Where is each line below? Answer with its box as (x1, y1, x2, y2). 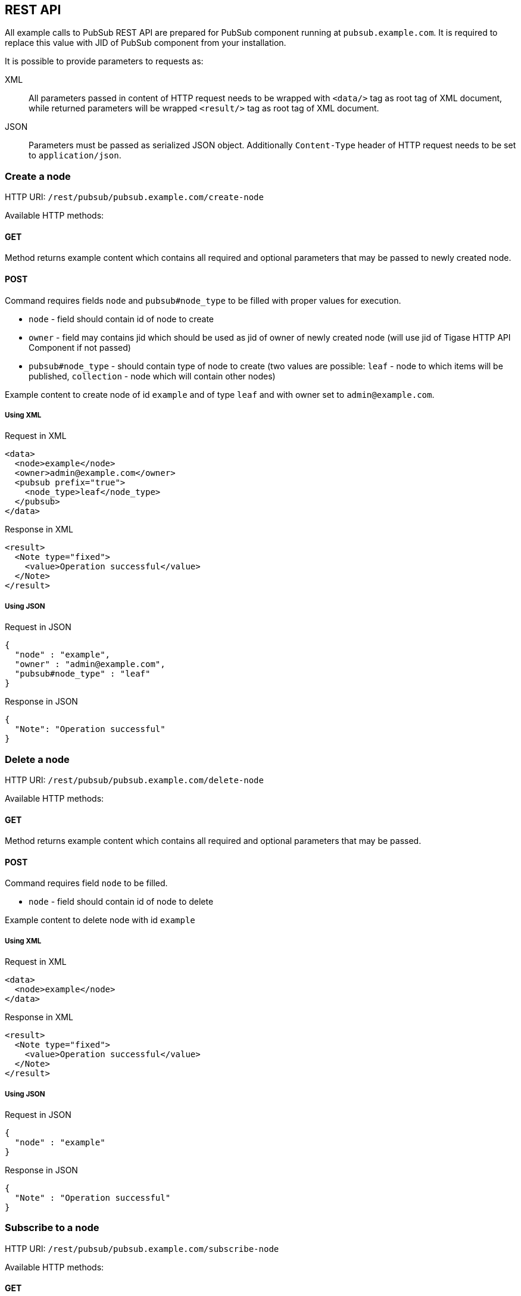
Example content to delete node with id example (5, 915, 195, 926)
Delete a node (5, 753, 70, 765)
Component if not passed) (29, 342, 131, 353)
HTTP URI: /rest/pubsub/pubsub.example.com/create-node (5, 192, 264, 202)
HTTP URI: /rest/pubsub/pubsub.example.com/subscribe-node (5, 1243, 279, 1254)
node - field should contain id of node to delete (29, 896, 214, 907)
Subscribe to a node (5, 1222, 99, 1234)
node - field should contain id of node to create (29, 313, 214, 324)
